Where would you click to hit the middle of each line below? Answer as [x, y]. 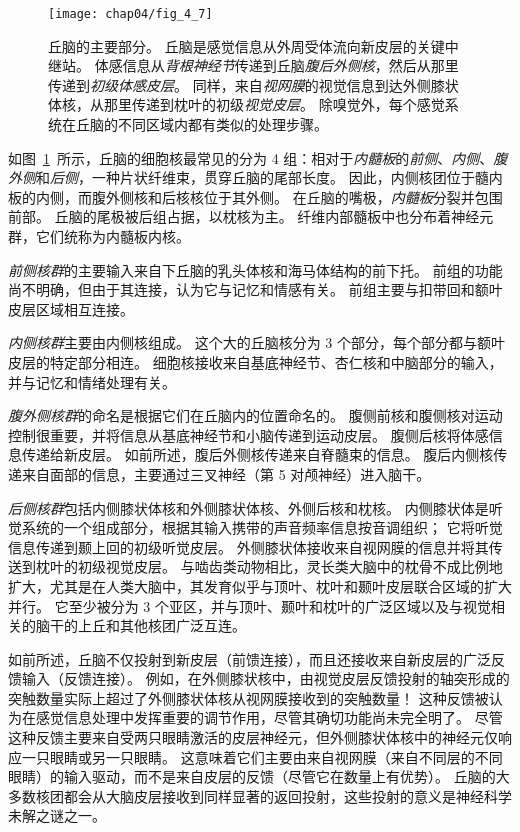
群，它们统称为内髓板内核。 [99, 236]
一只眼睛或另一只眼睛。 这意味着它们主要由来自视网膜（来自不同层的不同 [262, 756]
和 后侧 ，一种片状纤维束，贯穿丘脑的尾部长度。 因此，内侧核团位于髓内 [269, 177]
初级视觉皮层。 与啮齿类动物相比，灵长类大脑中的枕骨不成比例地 [290, 566]
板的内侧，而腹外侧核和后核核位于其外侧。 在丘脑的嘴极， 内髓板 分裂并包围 [255, 196]
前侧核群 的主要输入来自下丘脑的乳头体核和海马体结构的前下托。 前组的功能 [255, 269]
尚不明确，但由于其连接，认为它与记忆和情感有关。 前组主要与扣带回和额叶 [255, 289]
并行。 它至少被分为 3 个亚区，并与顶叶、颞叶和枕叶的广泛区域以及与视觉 [249, 605]
